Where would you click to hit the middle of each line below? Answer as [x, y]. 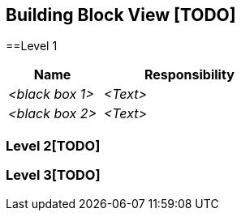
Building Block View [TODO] [121, 15]
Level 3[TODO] [53, 175]
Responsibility [189, 75]
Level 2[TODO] [53, 145]
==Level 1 [32, 46]
